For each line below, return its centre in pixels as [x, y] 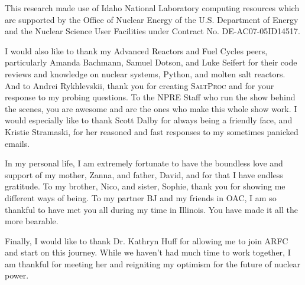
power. [17, 275]
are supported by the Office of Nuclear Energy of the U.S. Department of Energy [152, 19]
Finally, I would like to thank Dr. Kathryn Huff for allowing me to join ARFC [147, 240]
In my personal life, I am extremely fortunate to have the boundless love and [144, 163]
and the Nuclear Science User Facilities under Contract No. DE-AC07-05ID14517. [153, 31]
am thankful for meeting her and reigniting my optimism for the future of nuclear [153, 263]
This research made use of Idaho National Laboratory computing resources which [152, 8]
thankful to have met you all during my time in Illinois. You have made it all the [151, 209]
